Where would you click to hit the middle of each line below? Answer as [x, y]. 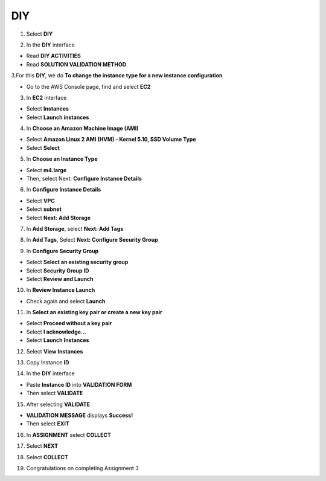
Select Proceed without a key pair [69, 323]
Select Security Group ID [58, 270]
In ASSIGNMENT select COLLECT [69, 434]
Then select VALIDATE [55, 393]
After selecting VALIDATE [58, 404]
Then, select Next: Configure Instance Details [84, 179]
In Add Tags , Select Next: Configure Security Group [92, 240]
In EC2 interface [46, 97]
